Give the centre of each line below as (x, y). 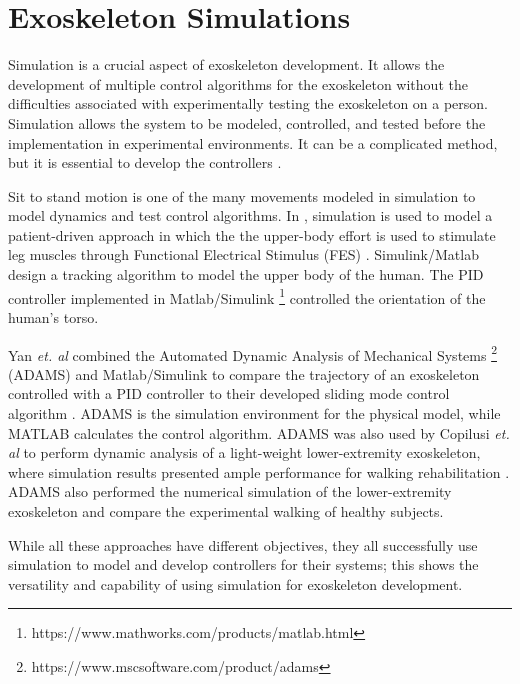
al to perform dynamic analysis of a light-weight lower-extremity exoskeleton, (244, 452)
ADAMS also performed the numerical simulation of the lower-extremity (230, 491)
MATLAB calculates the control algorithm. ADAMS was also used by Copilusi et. (259, 432)
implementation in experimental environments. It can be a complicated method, (253, 142)
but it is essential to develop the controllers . (145, 162)
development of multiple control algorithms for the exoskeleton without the (238, 83)
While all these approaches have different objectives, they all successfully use (243, 544)
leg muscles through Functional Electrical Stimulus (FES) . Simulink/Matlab (243, 254)
